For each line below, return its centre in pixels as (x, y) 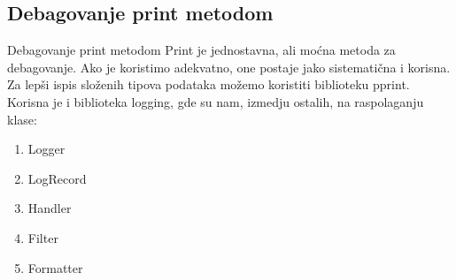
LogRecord (57, 178)
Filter (43, 237)
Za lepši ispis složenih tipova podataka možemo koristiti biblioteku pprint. (209, 84)
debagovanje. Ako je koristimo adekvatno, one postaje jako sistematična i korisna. (229, 67)
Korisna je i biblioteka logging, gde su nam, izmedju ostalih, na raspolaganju (216, 101)
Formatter (55, 267)
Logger (46, 149)
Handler (50, 208)
